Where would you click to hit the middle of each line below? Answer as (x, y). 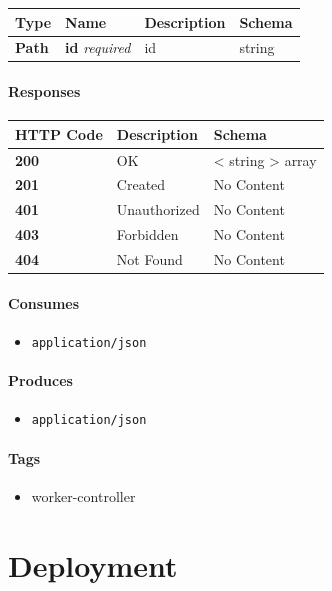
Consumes (44, 302)
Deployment (93, 564)
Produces (40, 380)
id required (98, 47)
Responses (44, 91)
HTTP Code (59, 133)
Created (141, 184)
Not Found (149, 258)
